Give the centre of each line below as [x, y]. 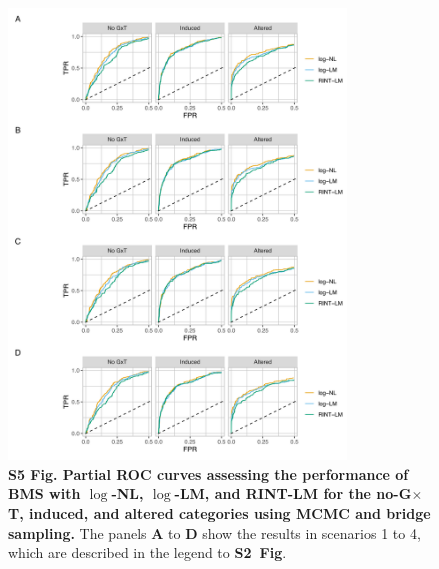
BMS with [44, 493]
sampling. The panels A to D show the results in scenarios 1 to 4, [214, 532]
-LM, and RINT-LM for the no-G [293, 493]
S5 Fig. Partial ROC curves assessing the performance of [208, 473]
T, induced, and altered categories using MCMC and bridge [219, 513]
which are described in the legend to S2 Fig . [147, 552]
